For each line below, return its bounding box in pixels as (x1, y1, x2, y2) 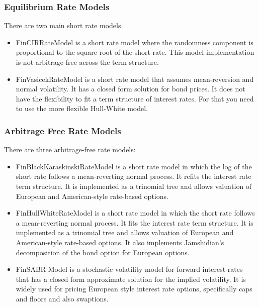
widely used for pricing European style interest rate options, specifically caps (16, 283, 252, 294)
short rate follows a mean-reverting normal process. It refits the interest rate (16, 171, 251, 181)
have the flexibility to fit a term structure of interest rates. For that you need (16, 93, 254, 104)
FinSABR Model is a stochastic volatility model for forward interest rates (16, 264, 243, 274)
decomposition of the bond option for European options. (16, 247, 190, 257)
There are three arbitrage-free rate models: (4, 144, 136, 155)
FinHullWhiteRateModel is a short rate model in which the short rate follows (16, 208, 255, 218)
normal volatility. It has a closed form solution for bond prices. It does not (16, 83, 245, 94)
